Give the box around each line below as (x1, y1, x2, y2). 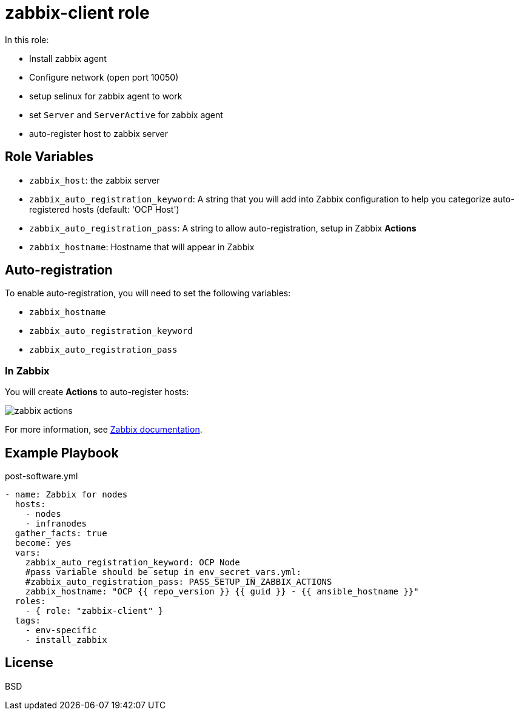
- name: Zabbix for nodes (5, 490, 128, 500)
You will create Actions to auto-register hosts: (5, 387, 189, 397)
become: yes (15, 538, 72, 548)
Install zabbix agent (29, 53, 107, 64)
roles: (15, 596, 46, 607)
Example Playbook (5, 445, 119, 461)
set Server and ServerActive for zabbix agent (29, 109, 223, 120)
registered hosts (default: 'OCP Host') (29, 204, 179, 215)
